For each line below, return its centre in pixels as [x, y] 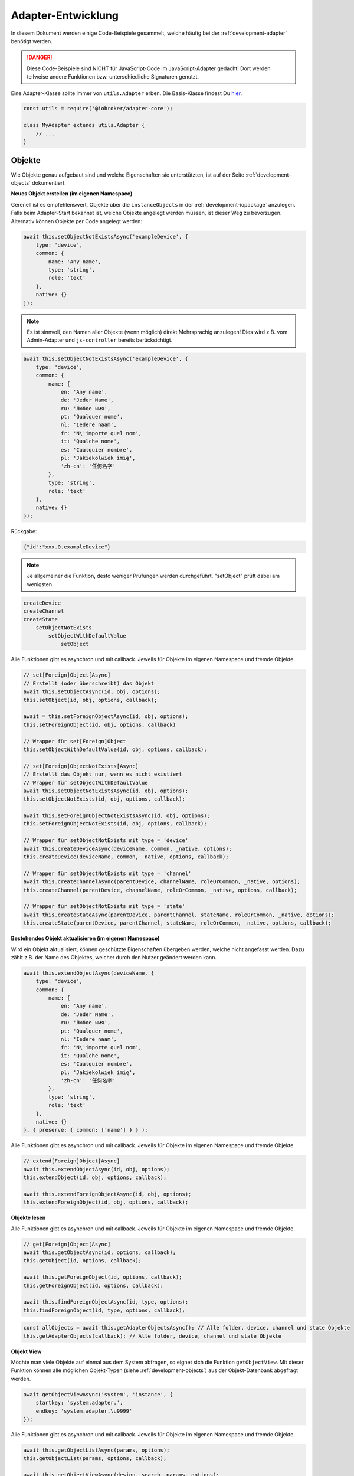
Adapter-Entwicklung [65, 15]
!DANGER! [40, 58]
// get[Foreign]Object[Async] [67, 1244]
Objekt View [26, 1351]
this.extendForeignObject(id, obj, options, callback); [106, 1202]
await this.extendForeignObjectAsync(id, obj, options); [107, 1194]
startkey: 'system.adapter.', [79, 1403]
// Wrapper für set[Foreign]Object [75, 741]
